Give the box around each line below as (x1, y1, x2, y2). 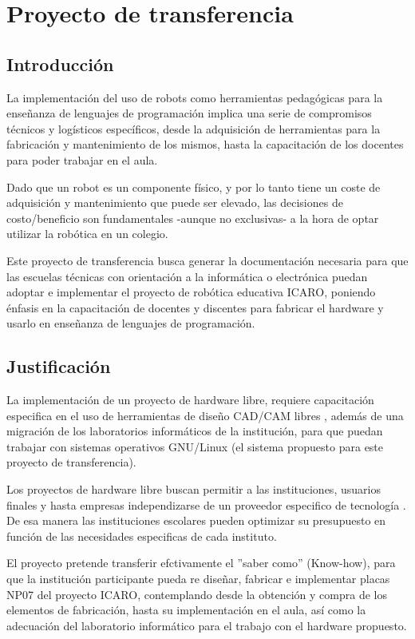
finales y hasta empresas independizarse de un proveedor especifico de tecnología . (6, 496, 406, 513)
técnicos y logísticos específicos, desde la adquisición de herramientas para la (6, 120, 381, 137)
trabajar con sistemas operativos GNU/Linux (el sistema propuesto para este (6, 438, 384, 454)
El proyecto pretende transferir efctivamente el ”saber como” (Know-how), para (6, 554, 396, 571)
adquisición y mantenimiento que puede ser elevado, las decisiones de (6, 194, 343, 211)
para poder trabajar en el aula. (6, 151, 158, 168)
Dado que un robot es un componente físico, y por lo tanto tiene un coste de (6, 178, 381, 195)
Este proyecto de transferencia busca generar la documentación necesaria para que (6, 252, 409, 268)
